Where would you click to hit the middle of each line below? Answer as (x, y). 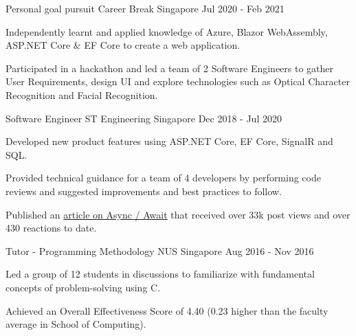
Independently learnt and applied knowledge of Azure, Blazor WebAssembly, (167, 31)
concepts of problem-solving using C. (83, 287)
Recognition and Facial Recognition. (82, 94)
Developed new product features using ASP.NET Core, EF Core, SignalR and (169, 141)
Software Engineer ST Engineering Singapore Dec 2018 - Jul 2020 (144, 118)
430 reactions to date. (51, 228)
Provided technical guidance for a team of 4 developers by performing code (163, 178)
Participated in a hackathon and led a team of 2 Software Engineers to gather (170, 68)
